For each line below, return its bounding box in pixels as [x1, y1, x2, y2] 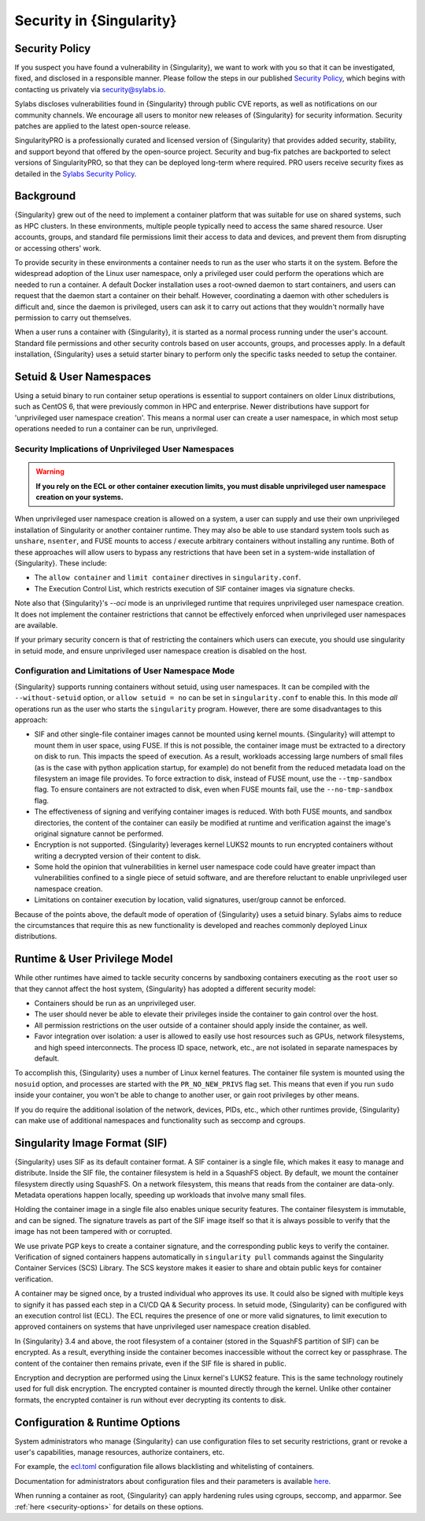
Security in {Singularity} [14, 12, 177, 29]
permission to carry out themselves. [14, 313, 131, 322]
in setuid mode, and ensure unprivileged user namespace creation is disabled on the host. [14, 646, 307, 655]
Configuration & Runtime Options [14, 1415, 181, 1429]
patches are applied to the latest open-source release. [14, 121, 191, 131]
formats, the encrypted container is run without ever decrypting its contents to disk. [14, 1395, 286, 1404]
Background [14, 189, 76, 203]
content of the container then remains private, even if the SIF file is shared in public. [14, 1359, 287, 1368]
